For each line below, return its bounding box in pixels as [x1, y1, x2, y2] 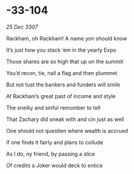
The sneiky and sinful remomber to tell [6, 104, 101, 111]
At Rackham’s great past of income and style [6, 92, 116, 100]
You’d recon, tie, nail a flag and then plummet [6, 69, 117, 76]
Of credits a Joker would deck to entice [6, 161, 103, 169]
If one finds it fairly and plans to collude [6, 138, 104, 146]
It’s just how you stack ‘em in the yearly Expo [6, 46, 117, 54]
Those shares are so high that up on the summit [6, 58, 124, 65]
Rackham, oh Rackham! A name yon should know [6, 35, 127, 42]
